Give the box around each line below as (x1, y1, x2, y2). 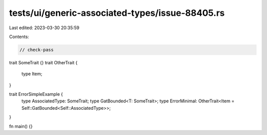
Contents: (9, 34, 29, 40)
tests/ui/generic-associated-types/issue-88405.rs (9, 7, 225, 18)
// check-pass (19, 47, 54, 52)
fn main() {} (9, 123, 33, 129)
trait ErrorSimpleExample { (9, 91, 63, 97)
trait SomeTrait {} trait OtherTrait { (9, 59, 78, 65)
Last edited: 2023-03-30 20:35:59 (9, 25, 80, 31)
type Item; (21, 71, 43, 77)
